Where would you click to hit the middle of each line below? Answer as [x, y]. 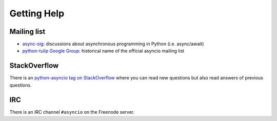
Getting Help [37, 13]
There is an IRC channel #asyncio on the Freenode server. [72, 112]
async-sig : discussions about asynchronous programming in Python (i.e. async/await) [113, 44]
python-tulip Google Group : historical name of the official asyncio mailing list [103, 51]
